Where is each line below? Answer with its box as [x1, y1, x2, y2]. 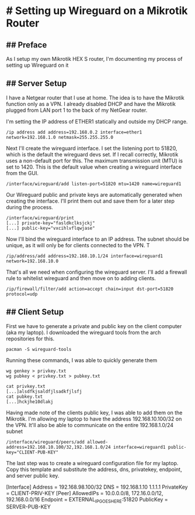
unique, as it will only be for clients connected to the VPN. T [6, 241, 150, 248]
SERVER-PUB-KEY [6, 503, 51, 510]
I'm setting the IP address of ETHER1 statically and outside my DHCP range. [6, 118, 188, 125]
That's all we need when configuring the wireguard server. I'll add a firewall [6, 268, 187, 275]
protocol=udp [6, 291, 38, 297]
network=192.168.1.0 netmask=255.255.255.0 [6, 134, 114, 140]
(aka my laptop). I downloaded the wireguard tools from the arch [6, 329, 161, 336]
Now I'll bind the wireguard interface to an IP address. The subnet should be [6, 236, 190, 243]
